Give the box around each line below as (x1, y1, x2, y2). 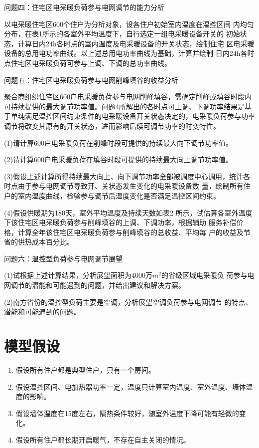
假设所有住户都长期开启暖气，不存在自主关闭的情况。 (15, 434, 190, 445)
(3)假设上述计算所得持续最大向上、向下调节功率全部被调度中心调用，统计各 (4, 171, 250, 181)
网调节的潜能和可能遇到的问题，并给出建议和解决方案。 (4, 280, 185, 290)
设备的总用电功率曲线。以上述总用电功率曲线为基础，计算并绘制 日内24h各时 (4, 48, 255, 58)
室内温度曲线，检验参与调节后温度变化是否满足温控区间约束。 (17, 190, 220, 201)
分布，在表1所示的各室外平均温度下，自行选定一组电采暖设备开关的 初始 (4, 28, 240, 39)
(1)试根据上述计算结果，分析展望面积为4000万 (4, 270, 152, 280)
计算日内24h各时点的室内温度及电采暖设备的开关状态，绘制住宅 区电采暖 (17, 38, 255, 48)
